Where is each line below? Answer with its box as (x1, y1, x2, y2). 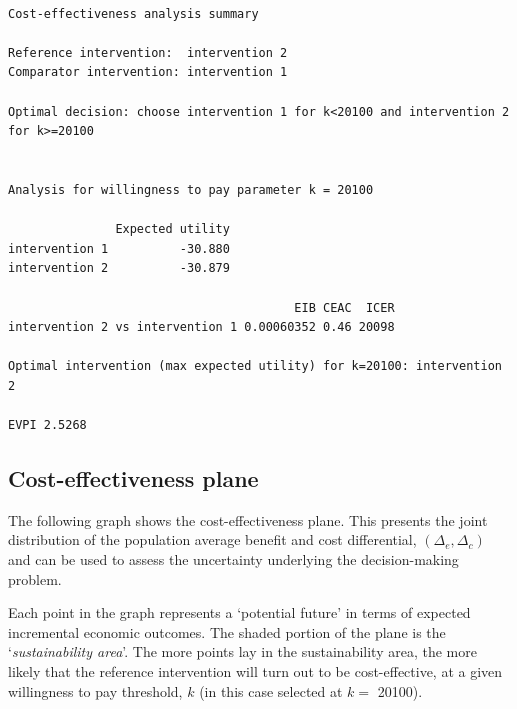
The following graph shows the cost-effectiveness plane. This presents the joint (8, 509, 488, 530)
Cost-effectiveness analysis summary (8, 6, 259, 21)
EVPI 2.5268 (8, 418, 87, 433)
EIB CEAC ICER (294, 300, 395, 315)
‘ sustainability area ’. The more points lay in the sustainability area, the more (8, 641, 477, 662)
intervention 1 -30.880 (8, 241, 230, 256)
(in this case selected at (199, 680, 343, 701)
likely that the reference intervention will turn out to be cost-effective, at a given (8, 661, 503, 682)
